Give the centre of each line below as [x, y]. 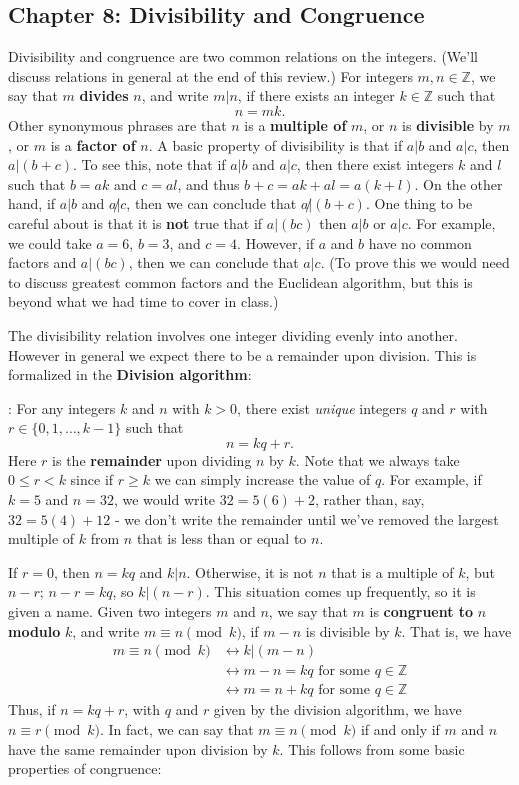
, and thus [208, 183]
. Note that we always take [377, 459]
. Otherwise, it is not [250, 571]
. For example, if [431, 479]
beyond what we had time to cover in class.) [143, 301]
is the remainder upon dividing [152, 459]
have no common [420, 242]
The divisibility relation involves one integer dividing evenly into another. [233, 334]
